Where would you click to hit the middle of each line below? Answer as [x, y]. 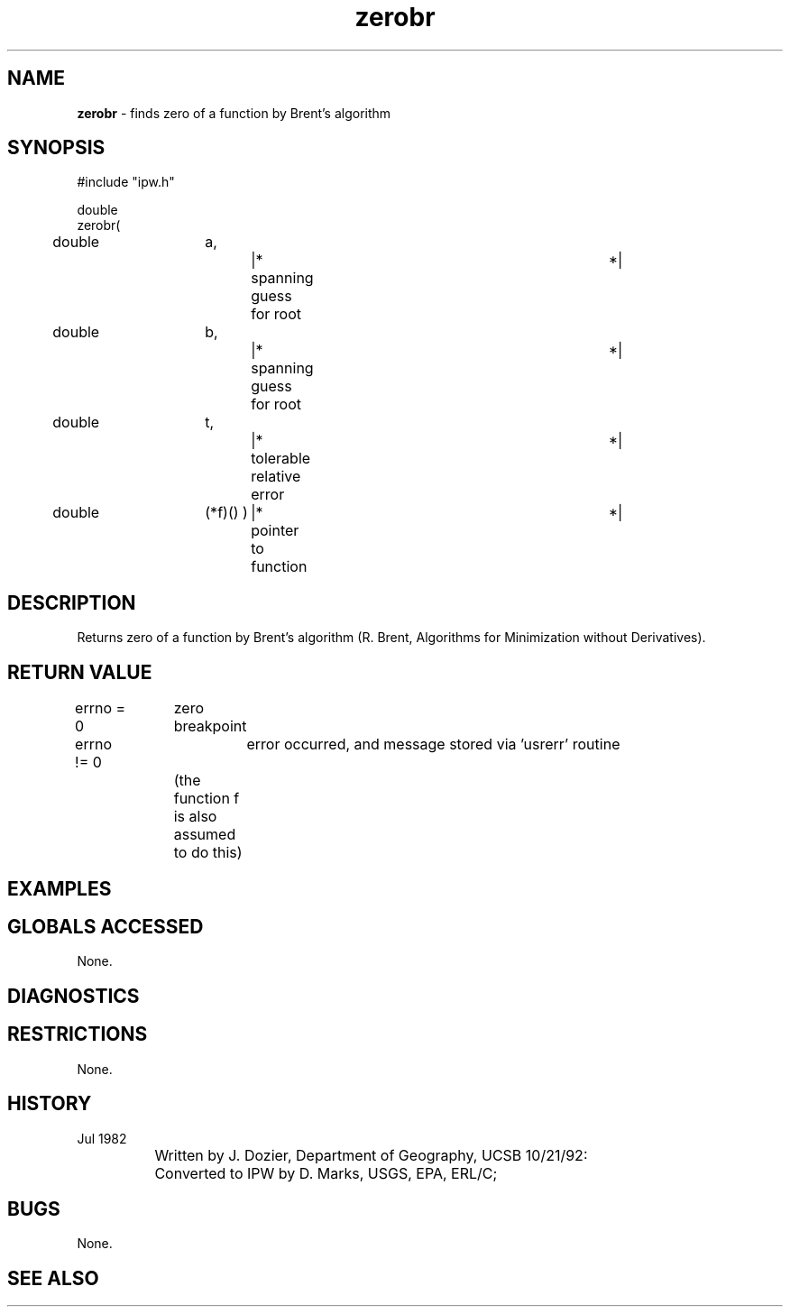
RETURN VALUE [80, 672]
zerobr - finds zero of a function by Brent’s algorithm [234, 113]
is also [195, 817]
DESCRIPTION [72, 602]
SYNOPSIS [56, 148]
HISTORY [50, 1104]
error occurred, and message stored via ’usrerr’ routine [433, 744]
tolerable [281, 459]
